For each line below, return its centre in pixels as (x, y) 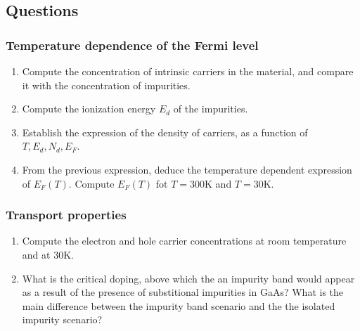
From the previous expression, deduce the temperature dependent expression (187, 169)
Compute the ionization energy (89, 109)
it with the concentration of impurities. (106, 85)
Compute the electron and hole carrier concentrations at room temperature (184, 241)
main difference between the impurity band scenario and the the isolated (179, 305)
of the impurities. (211, 109)
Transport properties (66, 215)
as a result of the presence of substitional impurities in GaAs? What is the (182, 292)
